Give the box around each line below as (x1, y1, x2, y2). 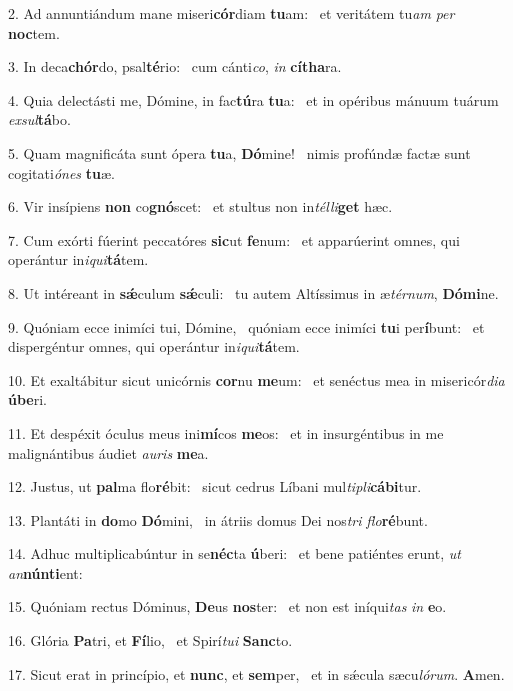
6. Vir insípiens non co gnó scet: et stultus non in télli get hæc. (8, 196, 393, 217)
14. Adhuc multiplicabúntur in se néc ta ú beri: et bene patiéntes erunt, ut (8, 543, 461, 564)
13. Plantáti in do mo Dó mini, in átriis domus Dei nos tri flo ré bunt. (8, 509, 428, 530)
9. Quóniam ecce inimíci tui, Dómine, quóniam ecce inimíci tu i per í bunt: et (8, 316, 485, 337)
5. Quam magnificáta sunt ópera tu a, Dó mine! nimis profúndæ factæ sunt (8, 142, 471, 163)
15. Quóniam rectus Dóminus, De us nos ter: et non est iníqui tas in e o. (8, 596, 447, 617)
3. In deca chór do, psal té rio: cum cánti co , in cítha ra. (8, 56, 342, 77)
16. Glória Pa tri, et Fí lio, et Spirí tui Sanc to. (8, 630, 293, 651)
